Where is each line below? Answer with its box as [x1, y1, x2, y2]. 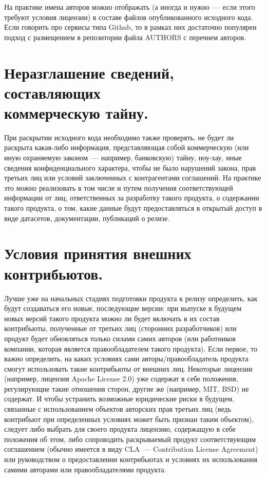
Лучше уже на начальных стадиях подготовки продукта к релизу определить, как [4, 292, 258, 303]
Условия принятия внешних [4, 243, 192, 264]
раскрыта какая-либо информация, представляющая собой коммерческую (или [4, 142, 249, 153]
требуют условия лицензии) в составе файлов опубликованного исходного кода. [4, 11, 253, 22]
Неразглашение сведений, [4, 62, 175, 83]
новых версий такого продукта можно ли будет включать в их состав [4, 312, 220, 323]
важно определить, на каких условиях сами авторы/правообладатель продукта [4, 353, 249, 364]
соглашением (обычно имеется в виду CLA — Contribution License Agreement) [4, 444, 258, 454]
